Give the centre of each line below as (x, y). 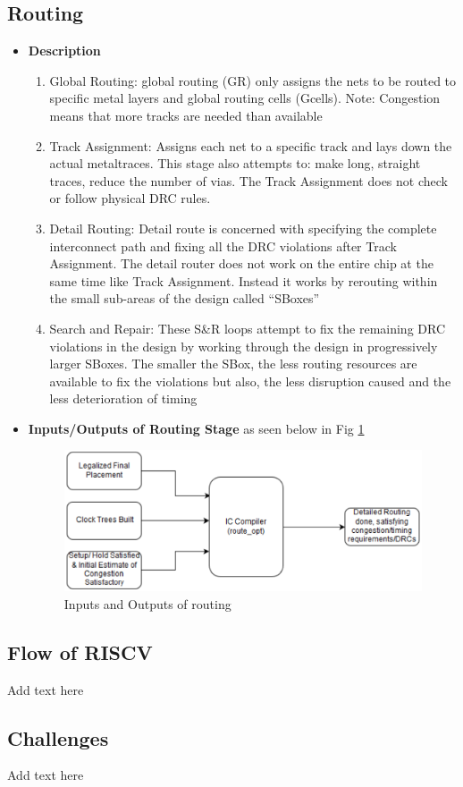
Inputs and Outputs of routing (147, 603)
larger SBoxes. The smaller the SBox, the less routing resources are (233, 364)
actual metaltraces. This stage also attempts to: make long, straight (235, 163)
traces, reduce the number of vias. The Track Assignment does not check (248, 180)
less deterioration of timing (123, 398)
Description (64, 51)
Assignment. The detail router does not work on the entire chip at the (241, 263)
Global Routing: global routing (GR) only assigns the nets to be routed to (253, 80)
